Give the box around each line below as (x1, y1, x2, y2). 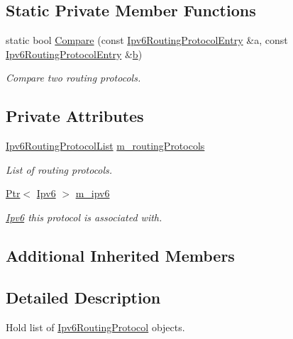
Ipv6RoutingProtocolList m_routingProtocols (6, 138, 205, 153)
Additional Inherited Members (6, 244, 235, 266)
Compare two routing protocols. (6, 70, 141, 85)
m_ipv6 (75, 186, 110, 201)
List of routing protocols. (6, 162, 113, 177)
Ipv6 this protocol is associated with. (6, 209, 162, 224)
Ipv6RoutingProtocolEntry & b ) (6, 46, 143, 61)
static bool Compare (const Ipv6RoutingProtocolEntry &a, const (6, 33, 288, 48)
